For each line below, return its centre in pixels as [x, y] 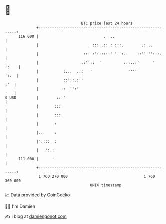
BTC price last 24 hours [107, 23]
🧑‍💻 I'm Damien [20, 206]
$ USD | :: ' [35, 98]
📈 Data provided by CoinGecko [38, 195]
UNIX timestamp [106, 185]
